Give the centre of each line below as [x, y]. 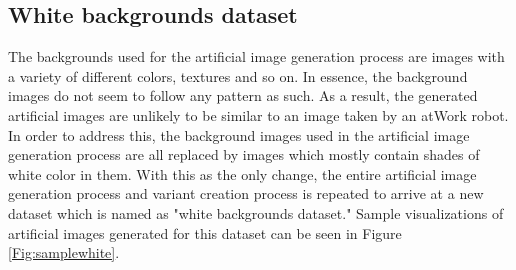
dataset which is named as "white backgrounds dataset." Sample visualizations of [256, 212]
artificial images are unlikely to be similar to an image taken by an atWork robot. [258, 114]
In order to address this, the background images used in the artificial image [239, 134]
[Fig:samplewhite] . [64, 252]
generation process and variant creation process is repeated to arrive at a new [246, 193]
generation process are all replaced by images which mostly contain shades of [244, 154]
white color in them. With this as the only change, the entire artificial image [242, 173]
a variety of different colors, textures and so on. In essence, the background [238, 75]
